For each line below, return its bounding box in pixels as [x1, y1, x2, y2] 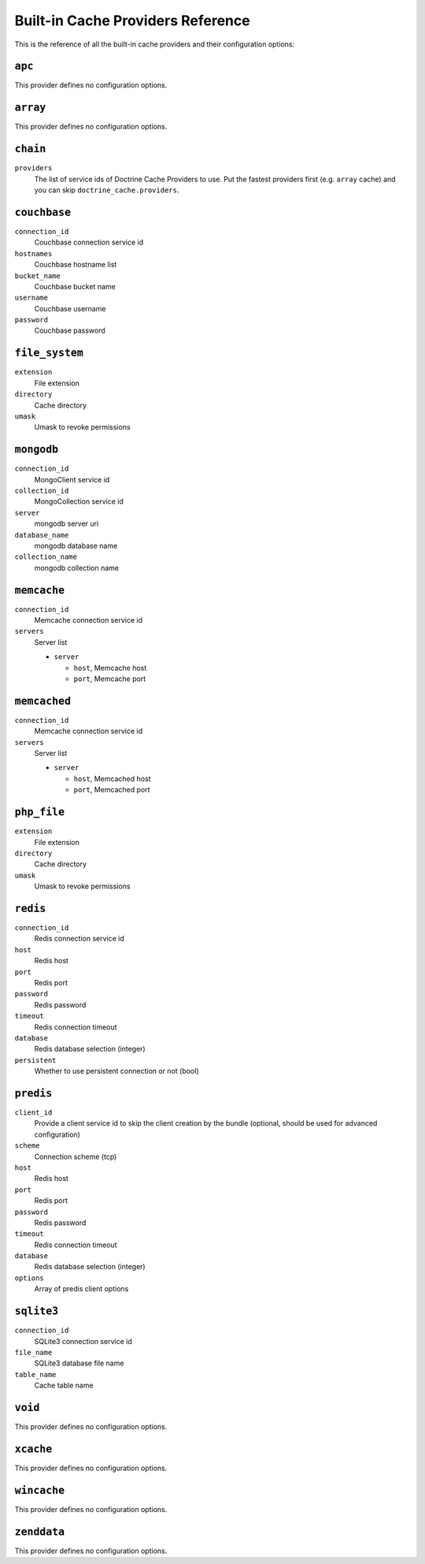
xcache [14, 1443, 53, 1455]
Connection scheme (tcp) [34, 1152, 117, 1161]
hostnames [14, 249, 53, 258]
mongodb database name [34, 541, 118, 550]
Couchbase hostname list [34, 260, 117, 270]
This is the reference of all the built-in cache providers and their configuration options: [14, 39, 295, 49]
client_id [14, 1108, 53, 1117]
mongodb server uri [34, 519, 99, 528]
